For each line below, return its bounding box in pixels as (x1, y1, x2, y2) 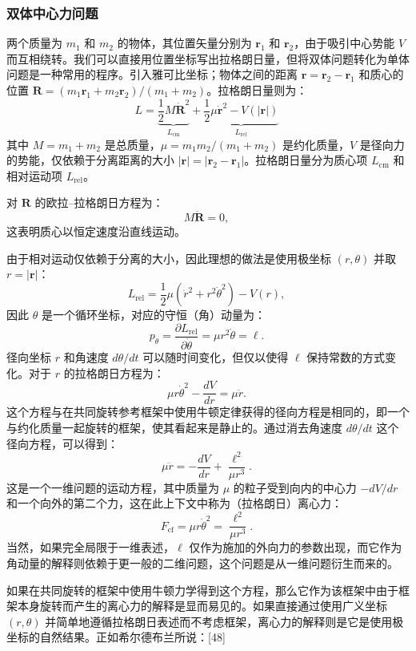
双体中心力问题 (6, 2, 98, 22)
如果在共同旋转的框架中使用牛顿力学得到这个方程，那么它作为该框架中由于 (6, 581, 398, 598)
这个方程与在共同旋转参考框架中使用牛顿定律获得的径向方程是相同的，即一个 (6, 403, 410, 420)
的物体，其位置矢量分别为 (117, 34, 252, 51)
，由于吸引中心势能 (294, 34, 395, 51)
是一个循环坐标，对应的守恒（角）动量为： (41, 306, 266, 323)
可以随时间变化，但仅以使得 (142, 349, 289, 366)
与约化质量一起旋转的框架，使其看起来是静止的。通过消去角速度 (6, 418, 342, 435)
